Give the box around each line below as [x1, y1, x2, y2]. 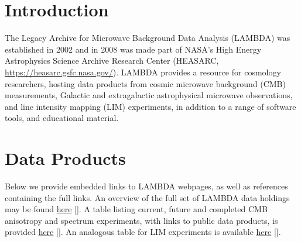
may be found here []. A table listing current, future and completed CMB [5, 203, 268, 215]
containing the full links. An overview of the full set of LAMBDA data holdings [5, 191, 290, 203]
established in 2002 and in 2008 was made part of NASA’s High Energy [5, 43, 262, 55]
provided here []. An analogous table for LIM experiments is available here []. [5, 226, 281, 238]
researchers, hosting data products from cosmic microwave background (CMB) [5, 77, 286, 89]
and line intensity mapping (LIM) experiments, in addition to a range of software [5, 100, 296, 112]
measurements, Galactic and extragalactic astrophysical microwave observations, [5, 89, 293, 101]
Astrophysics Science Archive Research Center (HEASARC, [5, 54, 219, 67]
